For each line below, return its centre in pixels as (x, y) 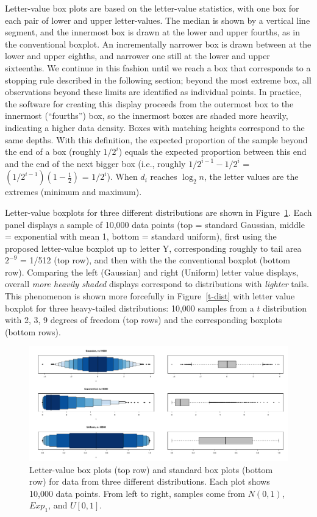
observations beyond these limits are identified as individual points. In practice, (153, 92)
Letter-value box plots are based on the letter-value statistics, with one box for (152, 8)
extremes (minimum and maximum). (73, 192)
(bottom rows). (33, 331)
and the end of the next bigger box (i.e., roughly (95, 163)
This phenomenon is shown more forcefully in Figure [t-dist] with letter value (150, 296)
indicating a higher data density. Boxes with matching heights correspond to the (155, 127)
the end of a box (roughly (53, 152)
